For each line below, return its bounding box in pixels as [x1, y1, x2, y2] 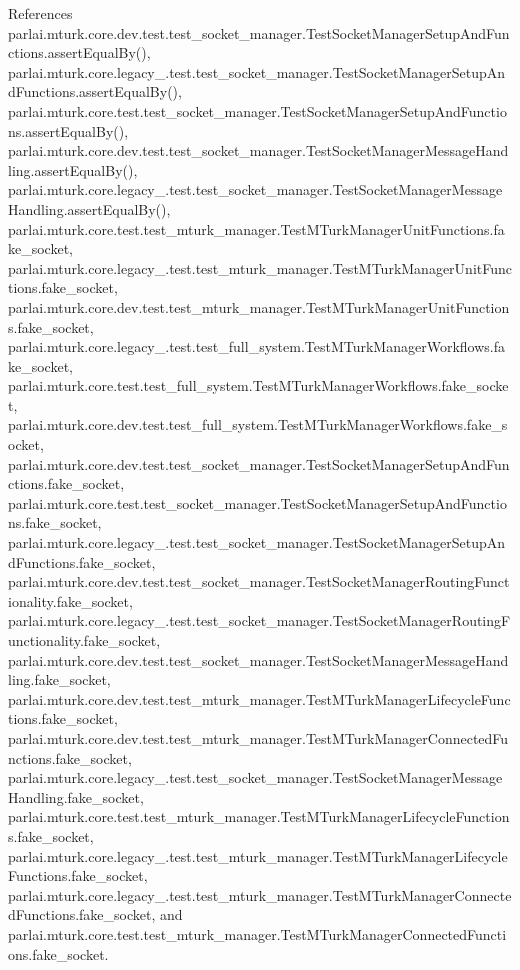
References [8, 3, 73, 23]
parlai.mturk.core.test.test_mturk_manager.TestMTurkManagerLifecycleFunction [8, 806, 510, 827]
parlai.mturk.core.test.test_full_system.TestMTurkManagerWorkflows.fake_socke [8, 375, 509, 396]
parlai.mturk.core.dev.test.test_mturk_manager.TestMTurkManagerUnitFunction [8, 296, 510, 317]
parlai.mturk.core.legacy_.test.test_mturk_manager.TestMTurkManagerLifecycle [8, 845, 508, 866]
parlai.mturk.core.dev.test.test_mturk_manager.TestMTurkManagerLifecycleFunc [8, 688, 511, 709]
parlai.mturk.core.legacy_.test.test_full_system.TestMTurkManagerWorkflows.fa [8, 336, 505, 357]
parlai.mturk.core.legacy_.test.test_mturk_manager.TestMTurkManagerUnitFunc [8, 257, 512, 278]
